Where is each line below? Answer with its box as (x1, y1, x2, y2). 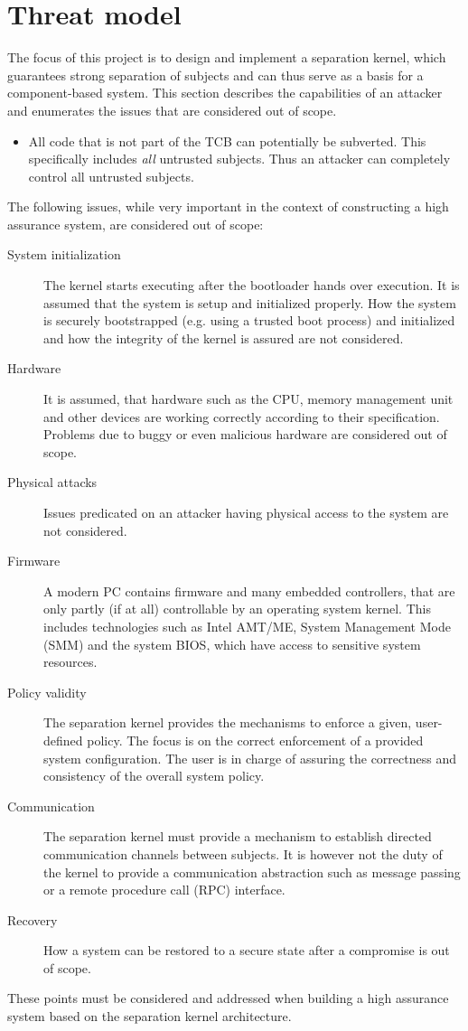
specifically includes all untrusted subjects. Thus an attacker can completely (28, 149, 451, 168)
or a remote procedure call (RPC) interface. (43, 880, 285, 899)
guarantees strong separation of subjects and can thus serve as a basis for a (7, 65, 424, 84)
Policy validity (7, 682, 87, 701)
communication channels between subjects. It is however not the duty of (43, 844, 443, 863)
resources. (43, 652, 98, 671)
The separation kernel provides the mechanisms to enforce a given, (43, 713, 412, 732)
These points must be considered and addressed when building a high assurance (7, 989, 449, 1008)
